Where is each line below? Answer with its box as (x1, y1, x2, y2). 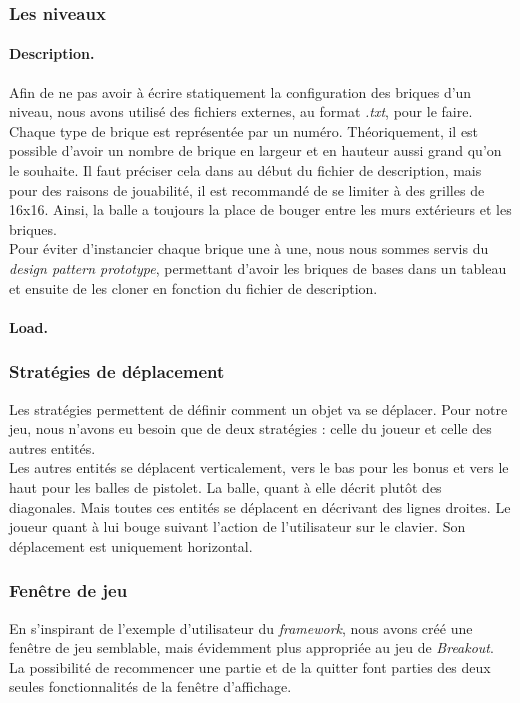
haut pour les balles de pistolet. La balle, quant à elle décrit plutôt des (9, 476, 442, 497)
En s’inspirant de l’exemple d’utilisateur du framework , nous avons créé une (9, 617, 473, 638)
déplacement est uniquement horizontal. (9, 535, 253, 556)
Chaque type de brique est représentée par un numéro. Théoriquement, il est (9, 120, 479, 141)
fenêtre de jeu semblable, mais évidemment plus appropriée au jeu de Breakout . (9, 637, 494, 658)
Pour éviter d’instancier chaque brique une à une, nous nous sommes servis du (9, 238, 489, 259)
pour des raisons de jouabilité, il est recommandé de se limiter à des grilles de (9, 179, 485, 200)
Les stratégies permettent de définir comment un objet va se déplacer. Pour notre (9, 398, 508, 419)
